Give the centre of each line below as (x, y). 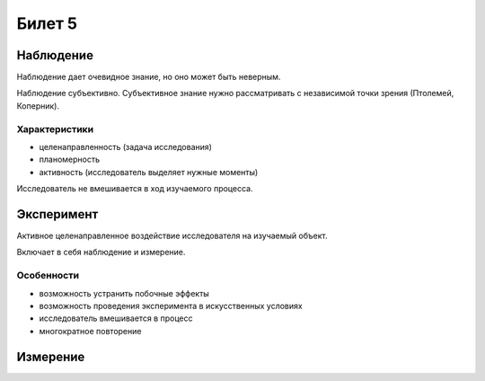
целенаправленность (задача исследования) (126, 146)
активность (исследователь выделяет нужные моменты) (149, 172)
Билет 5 (47, 23)
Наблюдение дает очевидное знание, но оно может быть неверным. (149, 77)
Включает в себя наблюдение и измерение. (101, 253)
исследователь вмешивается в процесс (116, 318)
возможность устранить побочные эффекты (124, 293)
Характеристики (55, 128)
